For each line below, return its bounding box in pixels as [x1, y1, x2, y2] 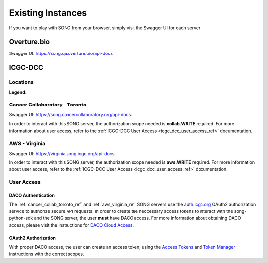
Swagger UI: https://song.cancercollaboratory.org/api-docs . [9, 111, 133, 117]
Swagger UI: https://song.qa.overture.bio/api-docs [9, 51, 113, 56]
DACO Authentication [9, 192, 55, 198]
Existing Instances [9, 7, 87, 18]
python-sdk [9, 215, 33, 221]
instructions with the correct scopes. [9, 251, 84, 257]
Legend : [9, 89, 27, 95]
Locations [9, 79, 34, 86]
